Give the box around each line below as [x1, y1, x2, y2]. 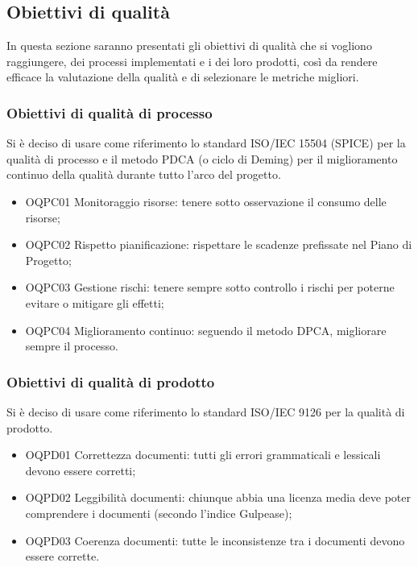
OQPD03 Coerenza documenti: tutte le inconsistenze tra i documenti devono [25, 532, 405, 548]
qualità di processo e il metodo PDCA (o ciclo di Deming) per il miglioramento [6, 150, 398, 167]
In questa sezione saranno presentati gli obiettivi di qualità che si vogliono [6, 37, 372, 54]
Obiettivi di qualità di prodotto [6, 371, 215, 391]
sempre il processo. [25, 337, 118, 354]
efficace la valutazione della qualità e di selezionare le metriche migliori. [6, 68, 359, 85]
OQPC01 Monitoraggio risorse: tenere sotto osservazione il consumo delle [25, 192, 387, 209]
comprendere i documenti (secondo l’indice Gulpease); [25, 504, 292, 521]
